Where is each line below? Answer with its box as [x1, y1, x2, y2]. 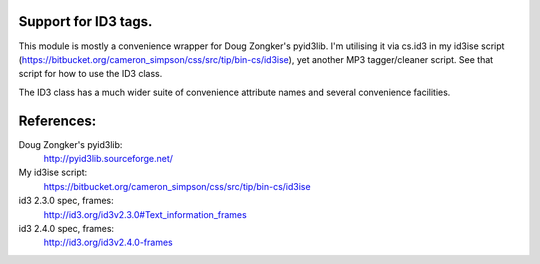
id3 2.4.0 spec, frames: [18, 222, 115, 234]
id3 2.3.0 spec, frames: [18, 195, 114, 207]
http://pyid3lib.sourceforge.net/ [43, 152, 174, 164]
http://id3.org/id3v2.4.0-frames [43, 236, 174, 249]
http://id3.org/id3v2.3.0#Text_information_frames [43, 208, 247, 220]
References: [18, 112, 97, 129]
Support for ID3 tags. [18, 13, 153, 30]
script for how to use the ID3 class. [18, 68, 163, 80]
